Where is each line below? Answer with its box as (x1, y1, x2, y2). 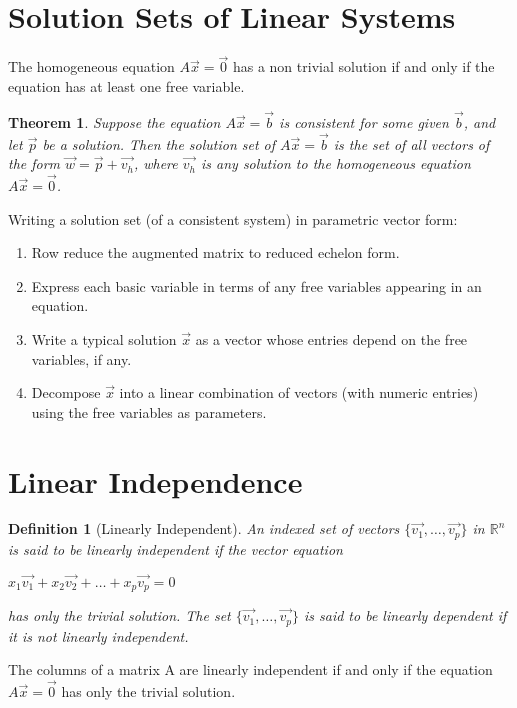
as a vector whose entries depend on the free (195, 328, 468, 349)
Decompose (31, 382, 101, 403)
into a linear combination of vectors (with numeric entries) (119, 382, 479, 403)
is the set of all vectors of (333, 133, 490, 154)
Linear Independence (8, 460, 303, 501)
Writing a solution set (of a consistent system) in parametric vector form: (8, 208, 458, 229)
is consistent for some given (279, 111, 449, 132)
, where (133, 153, 178, 174)
